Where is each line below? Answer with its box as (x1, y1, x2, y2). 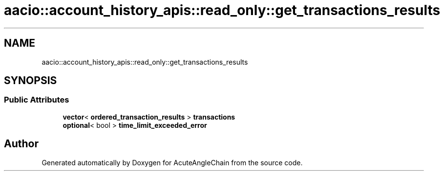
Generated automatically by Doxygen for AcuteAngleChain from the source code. (42, 158, 303, 167)
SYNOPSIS (4, 74, 57, 87)
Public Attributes (4, 95, 69, 105)
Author (4, 138, 39, 150)
